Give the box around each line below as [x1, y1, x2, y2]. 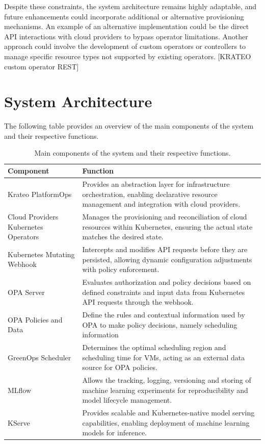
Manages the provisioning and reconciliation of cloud [82, 211, 247, 221]
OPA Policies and [8, 314, 63, 325]
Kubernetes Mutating [8, 249, 75, 259]
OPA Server [8, 286, 45, 297]
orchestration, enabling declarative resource [82, 188, 218, 199]
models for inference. [82, 427, 147, 438]
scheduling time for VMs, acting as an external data [82, 352, 245, 362]
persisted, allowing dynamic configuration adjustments [82, 254, 252, 264]
